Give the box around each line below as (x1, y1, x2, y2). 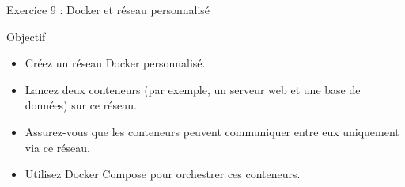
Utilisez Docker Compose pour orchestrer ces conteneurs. (25, 166, 301, 182)
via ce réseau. (25, 139, 90, 155)
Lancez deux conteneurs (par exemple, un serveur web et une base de (25, 81, 361, 97)
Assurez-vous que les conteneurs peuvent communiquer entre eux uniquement (25, 123, 399, 139)
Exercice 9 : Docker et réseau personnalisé (6, 2, 210, 17)
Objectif (6, 28, 46, 44)
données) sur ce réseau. (25, 97, 137, 113)
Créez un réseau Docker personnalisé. (25, 55, 206, 71)
